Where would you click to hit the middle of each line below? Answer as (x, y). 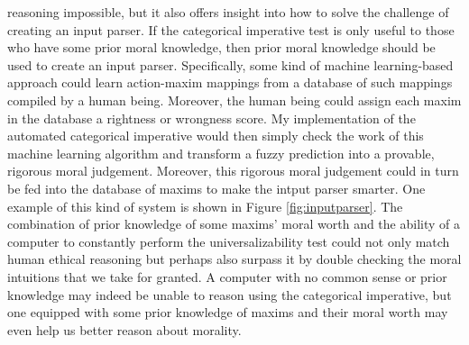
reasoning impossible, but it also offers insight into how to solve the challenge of (228, 12)
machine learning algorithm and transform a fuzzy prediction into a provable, (221, 153)
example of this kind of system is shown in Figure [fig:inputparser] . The (205, 206)
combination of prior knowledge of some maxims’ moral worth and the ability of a (234, 224)
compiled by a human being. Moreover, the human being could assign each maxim (234, 100)
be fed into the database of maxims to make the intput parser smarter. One (216, 188)
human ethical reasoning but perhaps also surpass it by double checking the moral (234, 259)
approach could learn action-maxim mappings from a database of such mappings (230, 82)
